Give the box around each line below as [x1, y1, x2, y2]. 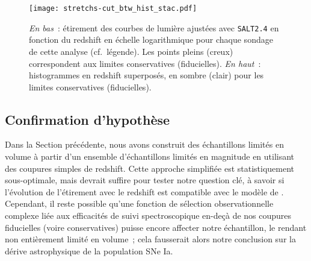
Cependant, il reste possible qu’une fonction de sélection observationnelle [5, 197, 274, 210]
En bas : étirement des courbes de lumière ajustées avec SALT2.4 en [29, 21, 279, 34]
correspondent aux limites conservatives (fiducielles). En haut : [29, 57, 261, 69]
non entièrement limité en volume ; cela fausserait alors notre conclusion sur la [5, 233, 296, 245]
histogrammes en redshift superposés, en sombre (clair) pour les [29, 69, 264, 81]
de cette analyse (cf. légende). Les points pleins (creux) [29, 45, 233, 57]
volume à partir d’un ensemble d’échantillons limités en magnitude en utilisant [5, 150, 295, 163]
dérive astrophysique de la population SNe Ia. [5, 244, 173, 257]
